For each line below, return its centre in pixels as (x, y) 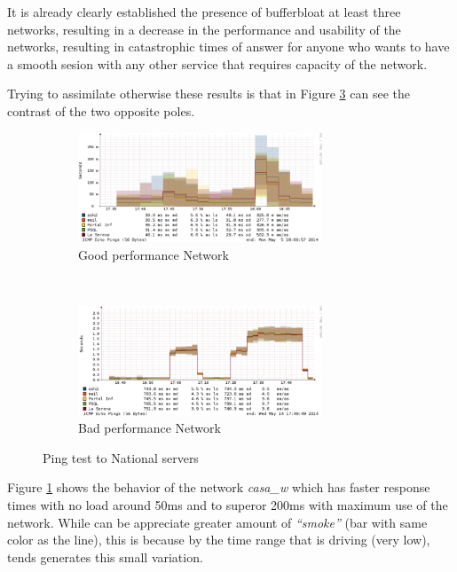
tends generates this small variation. (105, 556)
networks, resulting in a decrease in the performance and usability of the (204, 29)
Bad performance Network (150, 428)
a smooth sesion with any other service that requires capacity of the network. (217, 63)
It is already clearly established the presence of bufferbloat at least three (204, 12)
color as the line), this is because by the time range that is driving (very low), (219, 540)
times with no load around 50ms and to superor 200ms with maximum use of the (228, 504)
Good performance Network (154, 255)
